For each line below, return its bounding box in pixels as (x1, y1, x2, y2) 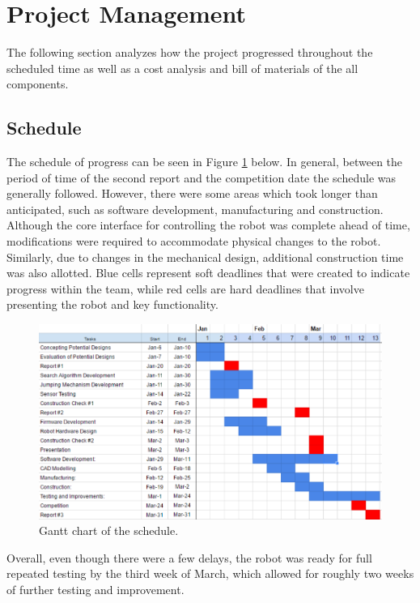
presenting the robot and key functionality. (6, 296, 218, 313)
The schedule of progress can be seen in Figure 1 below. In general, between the (6, 153, 403, 170)
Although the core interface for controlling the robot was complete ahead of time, (6, 216, 410, 233)
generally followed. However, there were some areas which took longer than (6, 185, 378, 202)
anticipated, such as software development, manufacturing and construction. (6, 200, 384, 217)
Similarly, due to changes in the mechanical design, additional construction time (6, 248, 404, 265)
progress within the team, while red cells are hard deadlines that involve (6, 280, 364, 297)
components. (6, 75, 69, 92)
